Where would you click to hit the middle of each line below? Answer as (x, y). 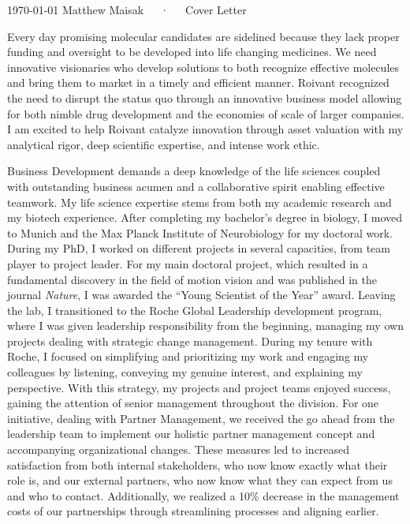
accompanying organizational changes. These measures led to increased (179, 449)
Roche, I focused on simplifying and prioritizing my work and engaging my (188, 356)
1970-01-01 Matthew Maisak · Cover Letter (127, 9)
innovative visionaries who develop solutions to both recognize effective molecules (203, 67)
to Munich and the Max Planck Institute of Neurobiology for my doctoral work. (200, 232)
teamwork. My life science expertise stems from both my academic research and (199, 202)
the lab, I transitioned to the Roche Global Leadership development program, (195, 310)
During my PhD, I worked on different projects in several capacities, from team (199, 248)
